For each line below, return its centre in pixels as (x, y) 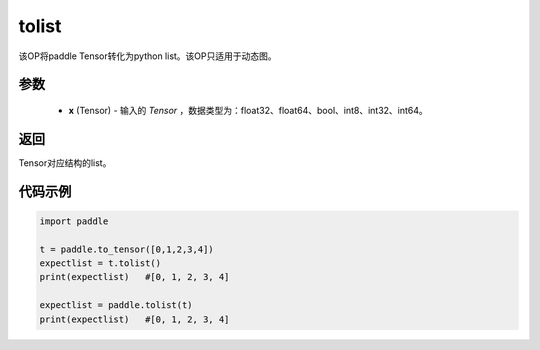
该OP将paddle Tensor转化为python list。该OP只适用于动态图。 (147, 56)
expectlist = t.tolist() (100, 263)
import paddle (74, 221)
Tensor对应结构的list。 (65, 162)
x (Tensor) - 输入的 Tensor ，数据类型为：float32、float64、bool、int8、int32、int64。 (248, 110)
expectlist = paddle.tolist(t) (116, 305)
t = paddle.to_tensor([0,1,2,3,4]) (126, 249)
